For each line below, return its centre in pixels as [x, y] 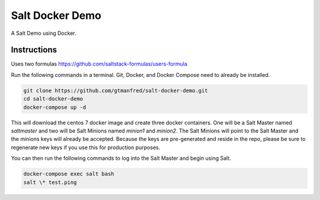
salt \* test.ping [50, 182]
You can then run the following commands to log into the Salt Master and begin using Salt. [121, 158]
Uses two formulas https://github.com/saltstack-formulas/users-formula [99, 64]
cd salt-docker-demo [53, 99]
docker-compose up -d [55, 107]
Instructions [34, 50]
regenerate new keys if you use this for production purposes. [86, 147]
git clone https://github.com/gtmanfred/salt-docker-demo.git [116, 91]
